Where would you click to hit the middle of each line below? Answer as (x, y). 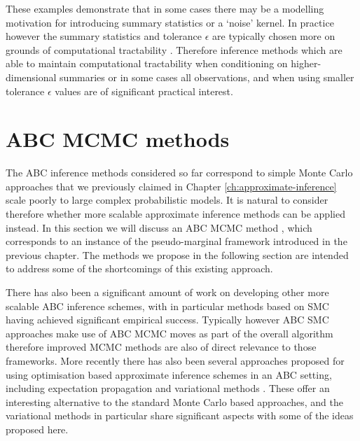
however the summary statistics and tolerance (104, 36)
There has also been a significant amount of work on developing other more (167, 292)
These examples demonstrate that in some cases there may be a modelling (165, 8)
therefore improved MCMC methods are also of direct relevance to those (161, 347)
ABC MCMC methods (118, 139)
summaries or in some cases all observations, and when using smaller (207, 77)
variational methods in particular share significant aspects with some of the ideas (180, 415)
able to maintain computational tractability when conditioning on (147, 63)
